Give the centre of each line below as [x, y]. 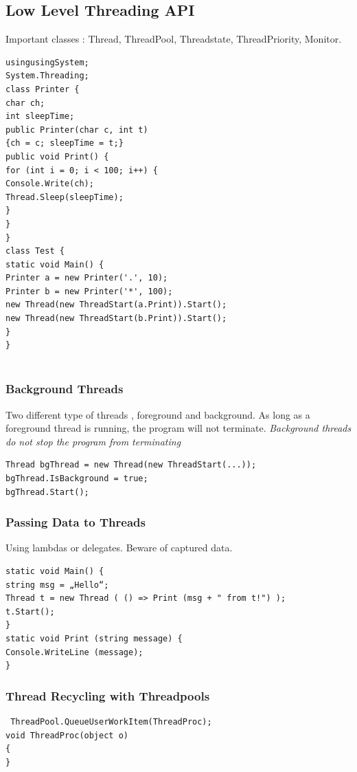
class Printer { [43, 89]
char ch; [25, 103]
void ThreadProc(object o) [67, 735]
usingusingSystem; [47, 62]
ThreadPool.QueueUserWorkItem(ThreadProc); [111, 722]
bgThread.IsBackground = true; [77, 479]
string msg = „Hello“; [57, 585]
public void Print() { [57, 156]
